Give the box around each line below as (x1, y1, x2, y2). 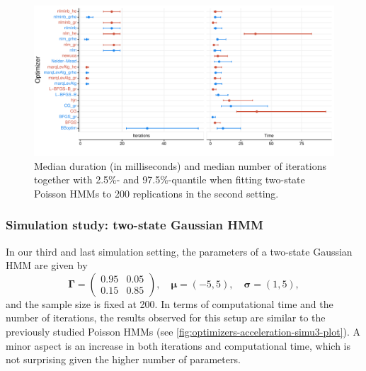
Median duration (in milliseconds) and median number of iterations (34, 158, 327, 173)
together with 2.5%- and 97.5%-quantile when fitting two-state (34, 172, 305, 187)
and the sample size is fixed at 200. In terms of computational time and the (6, 296, 333, 311)
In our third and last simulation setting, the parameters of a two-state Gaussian (6, 244, 353, 258)
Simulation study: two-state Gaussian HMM (6, 216, 263, 234)
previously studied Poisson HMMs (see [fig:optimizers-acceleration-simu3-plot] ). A (6, 324, 361, 338)
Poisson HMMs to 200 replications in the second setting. (34, 185, 279, 200)
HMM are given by (6, 258, 88, 273)
